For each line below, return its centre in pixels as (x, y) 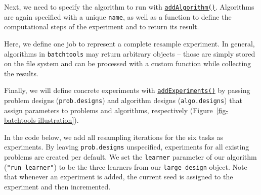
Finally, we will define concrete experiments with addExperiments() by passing (127, 90)
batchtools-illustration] (39, 120)
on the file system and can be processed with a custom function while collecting (128, 63)
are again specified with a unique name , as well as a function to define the (118, 16)
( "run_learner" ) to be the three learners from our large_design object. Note (126, 166)
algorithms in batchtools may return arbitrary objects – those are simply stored (130, 53)
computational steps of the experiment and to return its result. (102, 27)
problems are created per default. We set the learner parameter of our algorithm (130, 157)
